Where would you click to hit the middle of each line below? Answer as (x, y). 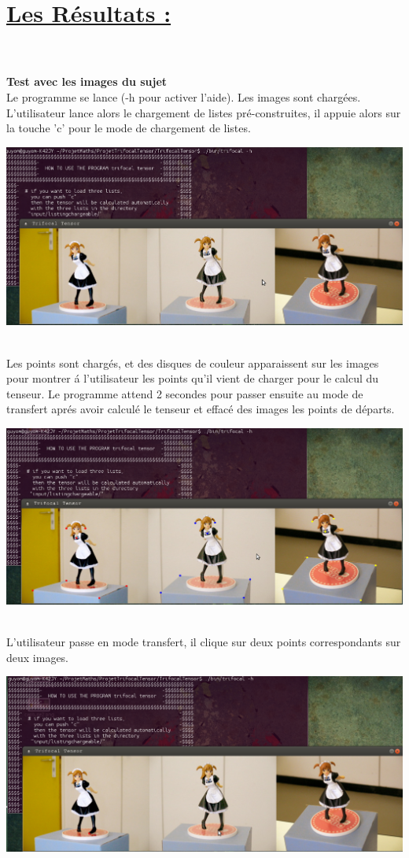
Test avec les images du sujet (87, 81)
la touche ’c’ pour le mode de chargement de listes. (129, 128)
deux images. (38, 657)
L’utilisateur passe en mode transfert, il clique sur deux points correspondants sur (204, 642)
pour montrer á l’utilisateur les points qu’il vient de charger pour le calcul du (193, 378)
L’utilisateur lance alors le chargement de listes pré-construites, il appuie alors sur (204, 112)
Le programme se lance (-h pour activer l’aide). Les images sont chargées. (184, 96)
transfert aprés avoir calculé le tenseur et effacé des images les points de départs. (201, 409)
